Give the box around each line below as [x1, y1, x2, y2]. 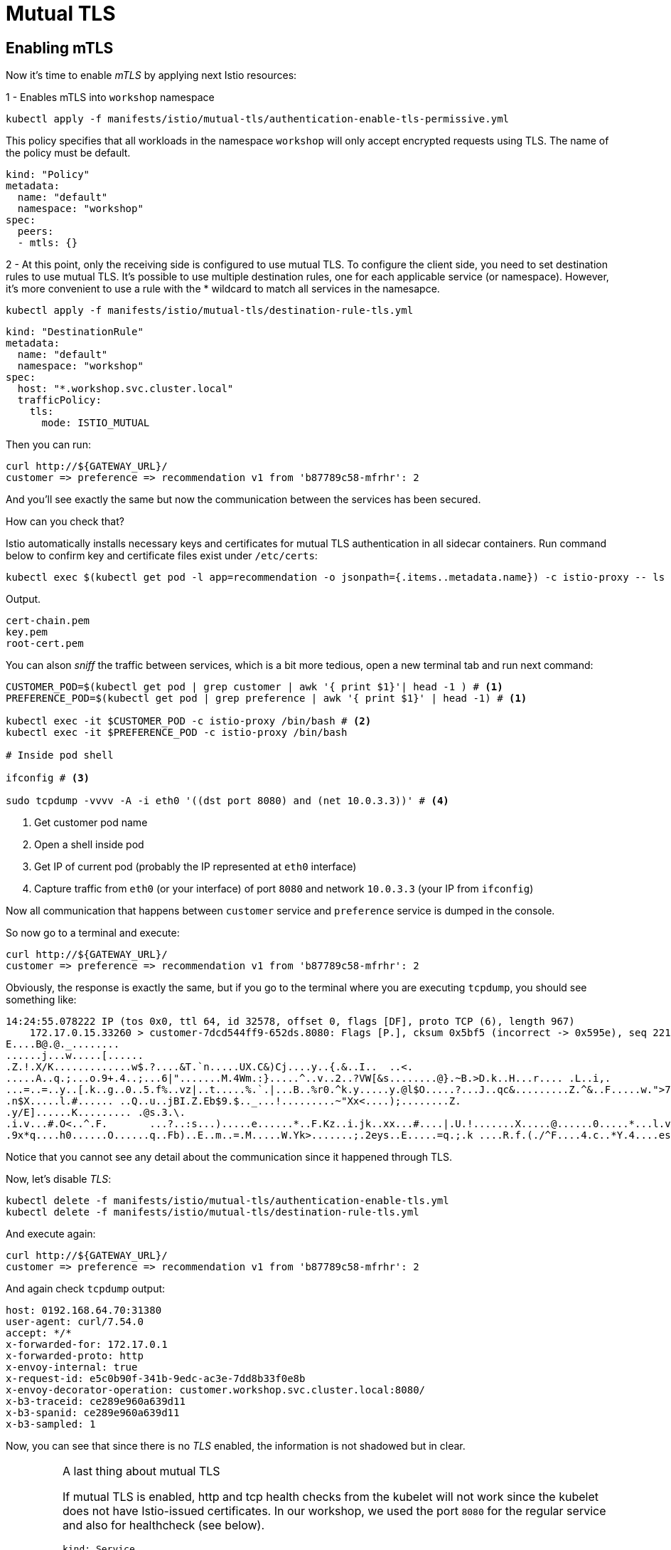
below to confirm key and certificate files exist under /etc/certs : [6, 549, 318, 562]
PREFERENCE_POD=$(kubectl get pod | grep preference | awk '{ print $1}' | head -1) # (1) [6, 692, 527, 705]
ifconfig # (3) [6, 772, 90, 784]
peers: [17, 226, 54, 238]
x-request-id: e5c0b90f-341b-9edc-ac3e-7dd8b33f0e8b [6, 1373, 306, 1385]
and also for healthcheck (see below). [62, 1518, 265, 1533]
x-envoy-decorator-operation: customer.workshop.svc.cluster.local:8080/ [6, 1384, 426, 1396]
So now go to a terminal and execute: [6, 927, 180, 939]
